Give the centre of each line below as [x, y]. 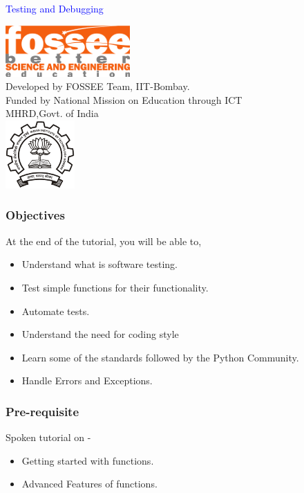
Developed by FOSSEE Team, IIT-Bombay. [98, 86]
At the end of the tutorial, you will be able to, [104, 241]
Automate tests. [56, 311]
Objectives [35, 215]
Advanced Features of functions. [89, 484]
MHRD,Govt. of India [52, 113]
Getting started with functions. [88, 460]
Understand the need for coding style [100, 334]
